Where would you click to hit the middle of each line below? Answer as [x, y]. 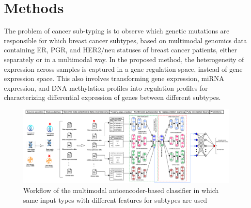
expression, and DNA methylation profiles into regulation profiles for [106, 88]
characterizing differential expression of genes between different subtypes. [112, 97]
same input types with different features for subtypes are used [115, 200]
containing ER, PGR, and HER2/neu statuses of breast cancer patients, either [120, 50]
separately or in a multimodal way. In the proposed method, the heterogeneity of [124, 59]
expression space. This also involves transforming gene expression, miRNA [114, 78]
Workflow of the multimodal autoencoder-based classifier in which [121, 190]
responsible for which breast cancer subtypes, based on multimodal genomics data [125, 40]
